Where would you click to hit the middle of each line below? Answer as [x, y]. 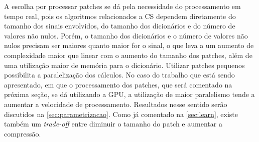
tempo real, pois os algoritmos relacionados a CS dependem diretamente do [120, 16]
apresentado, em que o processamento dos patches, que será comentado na [118, 84]
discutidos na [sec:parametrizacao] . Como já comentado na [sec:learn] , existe [121, 114]
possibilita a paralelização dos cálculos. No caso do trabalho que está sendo [119, 75]
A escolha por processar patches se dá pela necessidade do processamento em [122, 6]
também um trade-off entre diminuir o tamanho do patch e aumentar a [113, 124]
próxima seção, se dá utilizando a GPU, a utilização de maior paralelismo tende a [129, 94]
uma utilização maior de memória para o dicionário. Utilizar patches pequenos [124, 65]
